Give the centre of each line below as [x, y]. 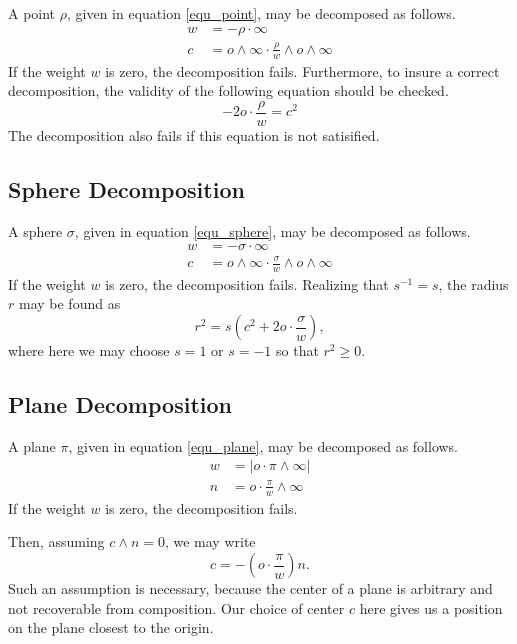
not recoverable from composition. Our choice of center [176, 607]
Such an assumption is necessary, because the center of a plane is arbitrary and [250, 588]
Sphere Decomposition [126, 189]
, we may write [210, 541]
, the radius [473, 283]
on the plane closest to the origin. [111, 627]
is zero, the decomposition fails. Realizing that [247, 283]
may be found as [69, 303]
